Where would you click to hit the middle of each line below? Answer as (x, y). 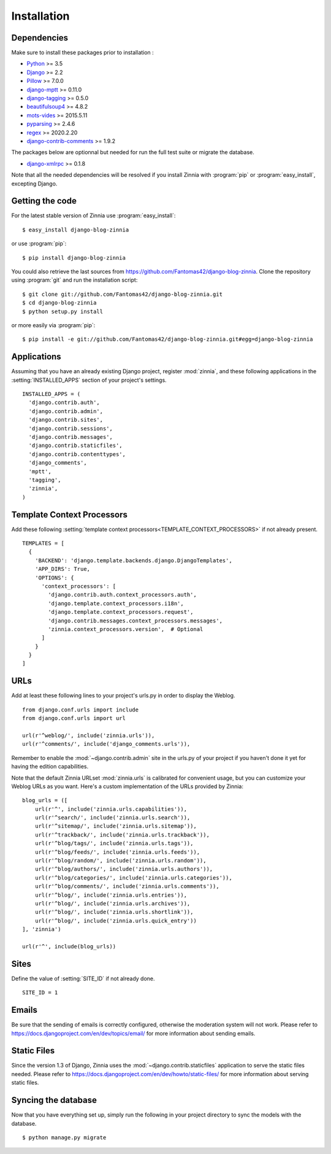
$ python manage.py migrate (64, 1137)
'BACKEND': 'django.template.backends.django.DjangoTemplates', (133, 560)
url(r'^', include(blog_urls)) (69, 946)
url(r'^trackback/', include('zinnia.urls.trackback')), (122, 835)
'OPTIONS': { (54, 578)
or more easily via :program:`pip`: (53, 325)
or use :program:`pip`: (39, 244)
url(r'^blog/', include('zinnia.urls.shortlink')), (114, 912)
